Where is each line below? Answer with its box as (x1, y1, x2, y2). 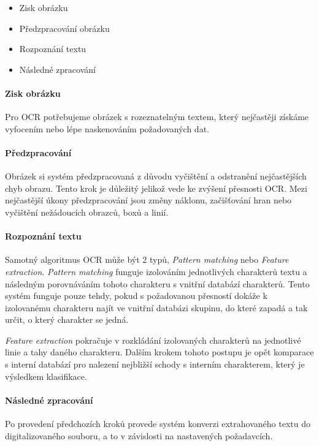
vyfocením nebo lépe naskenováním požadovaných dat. (5, 122, 209, 135)
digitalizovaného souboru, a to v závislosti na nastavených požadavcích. (5, 429, 273, 442)
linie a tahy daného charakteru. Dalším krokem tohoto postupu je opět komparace (5, 346, 314, 358)
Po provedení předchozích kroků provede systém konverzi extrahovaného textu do (5, 417, 310, 430)
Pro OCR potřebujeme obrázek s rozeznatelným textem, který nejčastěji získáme (5, 110, 309, 123)
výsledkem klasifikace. (5, 369, 87, 382)
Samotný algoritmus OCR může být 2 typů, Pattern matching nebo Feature (5, 253, 289, 266)
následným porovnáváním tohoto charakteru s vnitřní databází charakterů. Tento (5, 277, 310, 290)
